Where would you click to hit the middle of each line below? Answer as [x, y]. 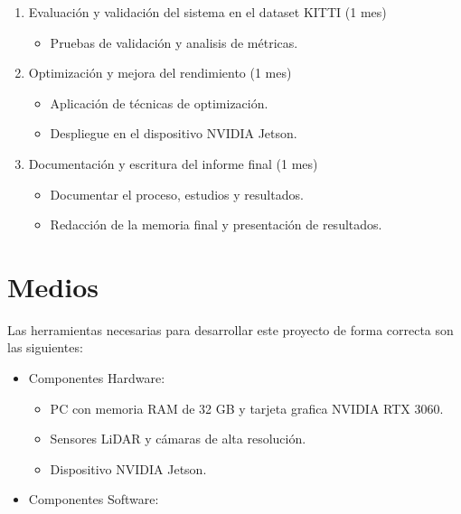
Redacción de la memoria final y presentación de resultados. [216, 224]
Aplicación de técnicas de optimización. [159, 103]
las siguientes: [45, 347]
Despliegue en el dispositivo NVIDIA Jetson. [174, 133]
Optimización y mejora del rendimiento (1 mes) [160, 73]
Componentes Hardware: [97, 378]
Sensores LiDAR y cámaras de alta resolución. [178, 439]
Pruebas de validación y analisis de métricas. [174, 42]
